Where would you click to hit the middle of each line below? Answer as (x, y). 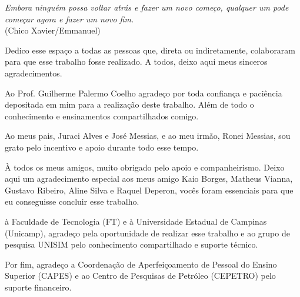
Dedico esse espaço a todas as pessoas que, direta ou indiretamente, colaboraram (150, 50)
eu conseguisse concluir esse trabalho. (72, 201)
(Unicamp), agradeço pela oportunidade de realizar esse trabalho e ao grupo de (147, 233)
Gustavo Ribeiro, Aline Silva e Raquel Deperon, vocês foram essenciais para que (149, 190)
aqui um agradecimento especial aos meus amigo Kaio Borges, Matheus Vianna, (149, 178)
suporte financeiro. (38, 287)
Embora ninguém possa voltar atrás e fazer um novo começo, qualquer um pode (147, 7)
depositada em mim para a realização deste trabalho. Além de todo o (129, 104)
